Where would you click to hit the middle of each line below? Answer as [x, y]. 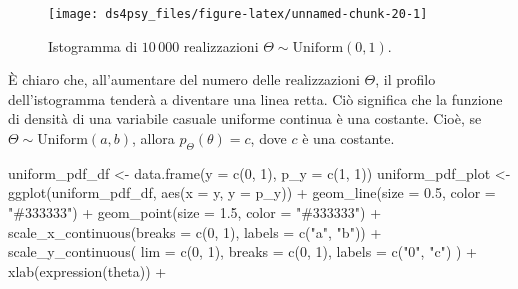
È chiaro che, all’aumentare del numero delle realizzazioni [184, 79]
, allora [153, 138]
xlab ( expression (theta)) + [87, 270]
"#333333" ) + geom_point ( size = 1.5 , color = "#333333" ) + [195, 212]
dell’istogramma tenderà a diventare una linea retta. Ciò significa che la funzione [255, 98]
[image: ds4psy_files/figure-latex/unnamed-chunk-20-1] [238, 14]
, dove [268, 138]
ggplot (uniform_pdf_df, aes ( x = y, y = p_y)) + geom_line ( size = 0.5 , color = [252, 192]
